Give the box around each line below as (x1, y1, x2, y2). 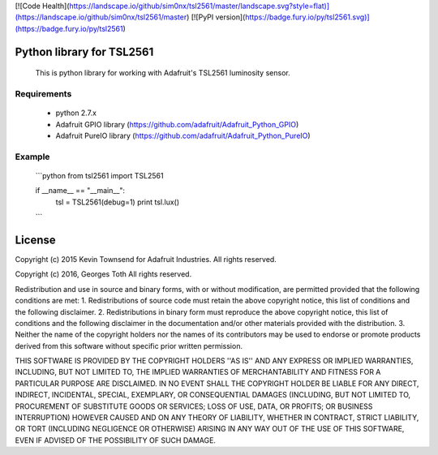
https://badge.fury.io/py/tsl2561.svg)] (244, 12, 370, 22)
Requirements (15, 88, 72, 99)
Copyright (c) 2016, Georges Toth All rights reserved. (15, 269, 192, 279)
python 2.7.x (55, 108, 97, 118)
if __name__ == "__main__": (35, 186, 126, 195)
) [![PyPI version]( (187, 12, 246, 22)
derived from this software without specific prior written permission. (15, 341, 243, 350)
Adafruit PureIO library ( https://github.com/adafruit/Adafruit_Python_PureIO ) (55, 131, 311, 140)
